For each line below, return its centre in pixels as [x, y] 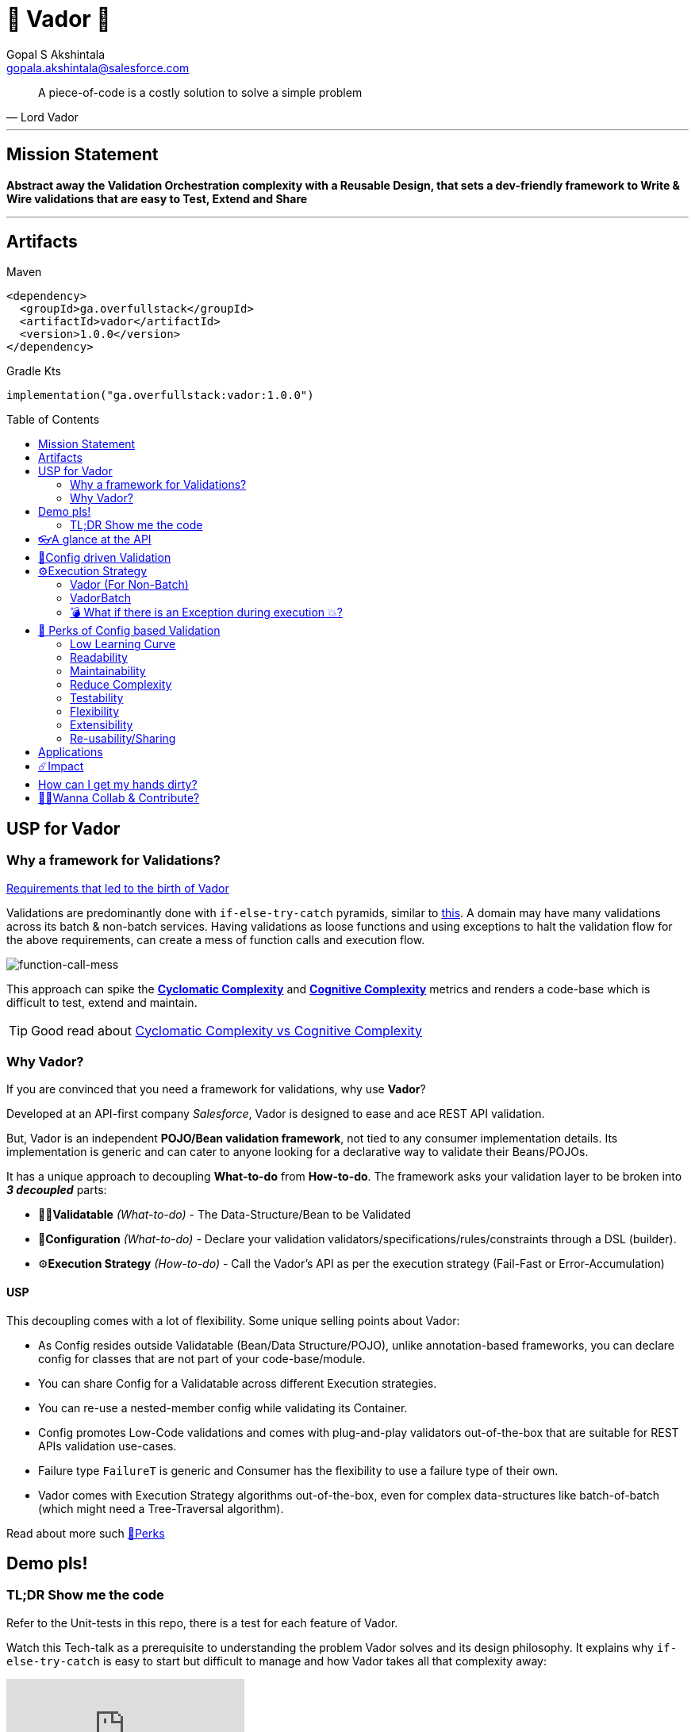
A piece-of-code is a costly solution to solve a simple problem [200, 92]
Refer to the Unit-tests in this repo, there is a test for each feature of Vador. [202, 1623]
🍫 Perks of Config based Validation [129, 631]
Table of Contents [53, 420]
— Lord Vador [42, 117]
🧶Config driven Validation [105, 558]
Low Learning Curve [123, 644]
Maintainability [108, 671]
